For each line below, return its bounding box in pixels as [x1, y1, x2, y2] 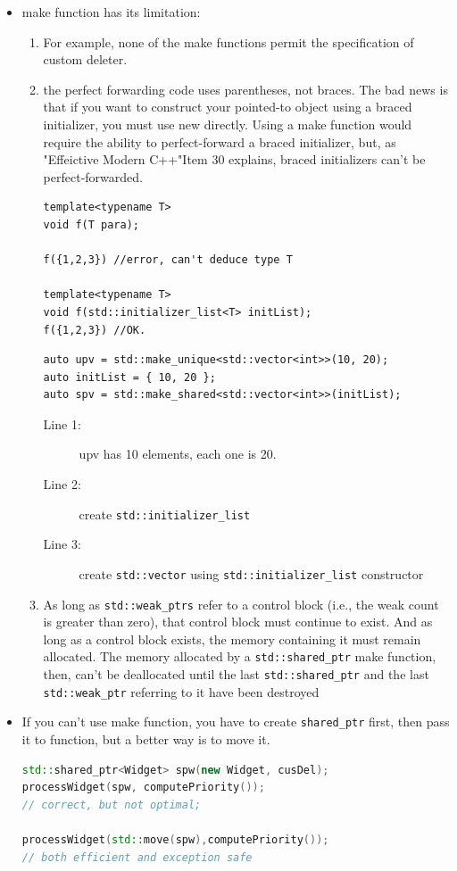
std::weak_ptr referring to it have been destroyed [43, 682, 320, 701]
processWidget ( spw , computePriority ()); [21, 781, 265, 794]
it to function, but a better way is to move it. [21, 730, 270, 749]
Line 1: [43, 414, 81, 433]
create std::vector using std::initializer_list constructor [79, 564, 424, 583]
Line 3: [43, 535, 81, 553]
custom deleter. [43, 50, 128, 69]
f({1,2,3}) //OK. [43, 323, 146, 336]
